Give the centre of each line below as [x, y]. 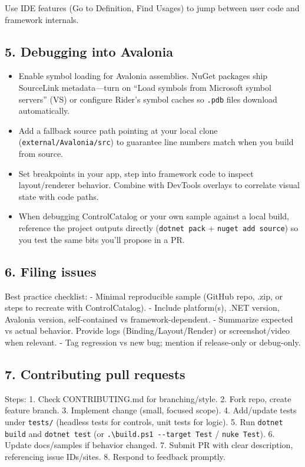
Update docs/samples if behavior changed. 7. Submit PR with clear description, [149, 445]
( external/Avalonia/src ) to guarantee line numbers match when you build [156, 142]
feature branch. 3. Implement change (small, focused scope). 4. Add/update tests [151, 410]
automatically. [44, 111]
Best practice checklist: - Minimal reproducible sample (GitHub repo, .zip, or [144, 296]
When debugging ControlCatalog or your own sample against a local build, [154, 216]
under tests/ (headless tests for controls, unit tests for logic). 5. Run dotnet [144, 421]
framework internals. [42, 19]
